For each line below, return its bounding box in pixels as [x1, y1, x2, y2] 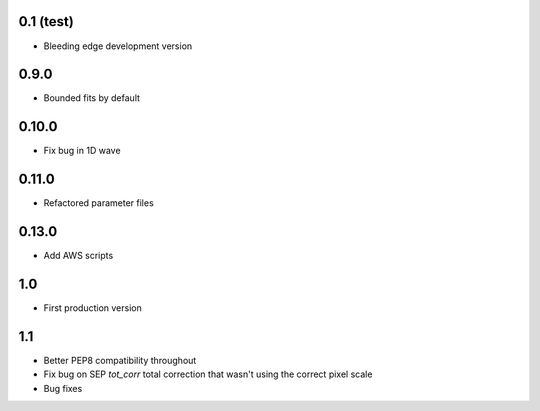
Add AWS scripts [43, 250, 114, 262]
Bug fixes [43, 382, 83, 394]
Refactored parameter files [43, 197, 154, 209]
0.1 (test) [18, 13, 74, 30]
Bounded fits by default [43, 92, 140, 104]
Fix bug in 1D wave [43, 145, 121, 157]
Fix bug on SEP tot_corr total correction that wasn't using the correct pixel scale [43, 368, 373, 380]
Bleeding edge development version [43, 40, 193, 52]
